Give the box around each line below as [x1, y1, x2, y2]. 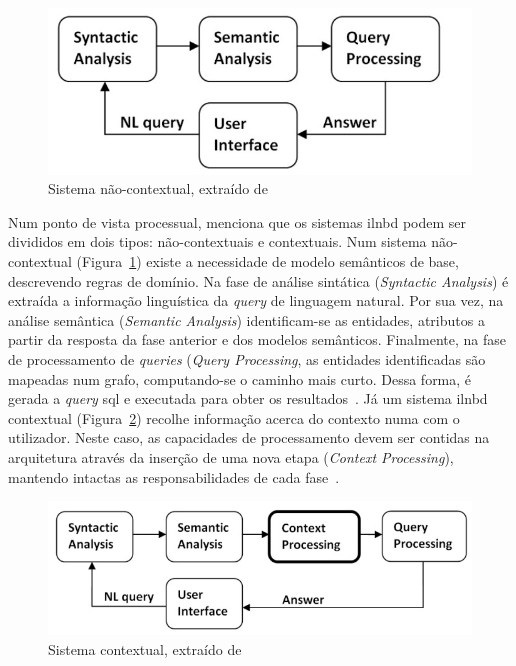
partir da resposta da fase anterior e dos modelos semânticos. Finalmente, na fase [8, 329, 506, 350]
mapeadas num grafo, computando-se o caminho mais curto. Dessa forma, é [8, 368, 472, 389]
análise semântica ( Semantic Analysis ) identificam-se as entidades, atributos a [8, 309, 485, 330]
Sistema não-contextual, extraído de [48, 178, 268, 199]
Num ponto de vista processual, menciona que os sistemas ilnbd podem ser [8, 211, 467, 232]
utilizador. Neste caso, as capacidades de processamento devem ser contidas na [8, 427, 490, 448]
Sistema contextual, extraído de [48, 638, 242, 659]
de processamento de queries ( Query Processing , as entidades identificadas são [8, 348, 486, 369]
